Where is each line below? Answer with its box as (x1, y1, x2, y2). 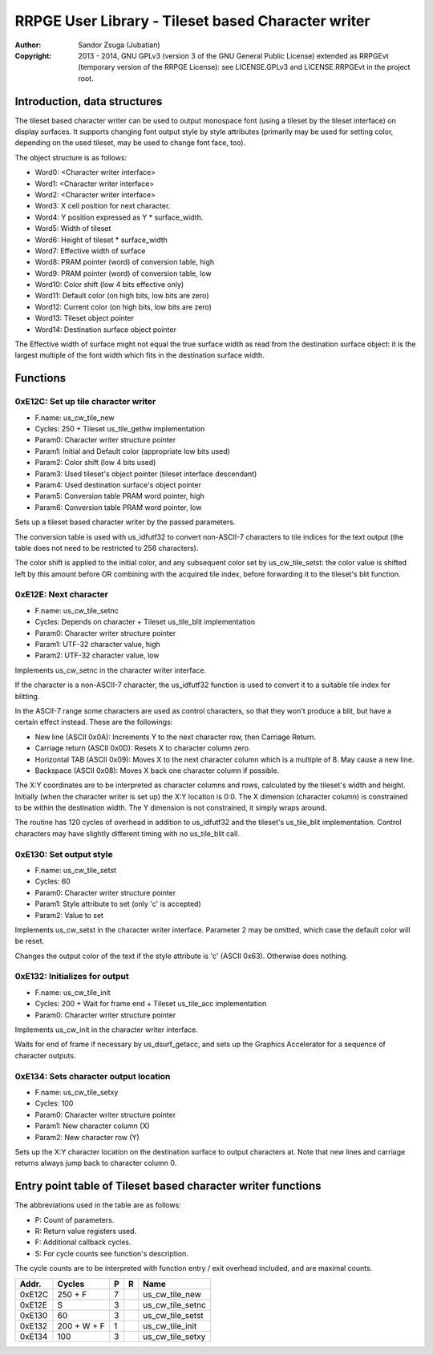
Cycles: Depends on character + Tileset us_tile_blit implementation (34, 617, 256, 627)
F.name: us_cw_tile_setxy (34, 1087, 119, 1097)
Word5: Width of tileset (34, 224, 111, 233)
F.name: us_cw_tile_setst (34, 865, 116, 875)
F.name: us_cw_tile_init (34, 987, 111, 997)
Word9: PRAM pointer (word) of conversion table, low (34, 269, 212, 278)
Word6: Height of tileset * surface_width (34, 235, 168, 245)
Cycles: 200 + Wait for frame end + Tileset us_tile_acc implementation (34, 999, 267, 1009)
